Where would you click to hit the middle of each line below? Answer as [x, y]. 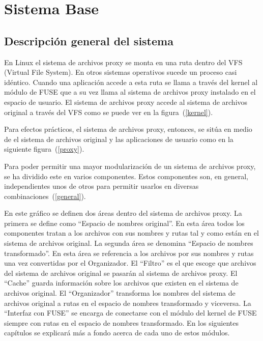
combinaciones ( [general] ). [45, 196]
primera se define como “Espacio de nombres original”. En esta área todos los [124, 223]
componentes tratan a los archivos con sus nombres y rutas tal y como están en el [131, 233]
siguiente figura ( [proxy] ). [44, 149]
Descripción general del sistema [89, 40]
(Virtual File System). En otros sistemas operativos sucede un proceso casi [121, 72]
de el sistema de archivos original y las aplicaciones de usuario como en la [119, 139]
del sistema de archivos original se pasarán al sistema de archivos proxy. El [121, 273]
